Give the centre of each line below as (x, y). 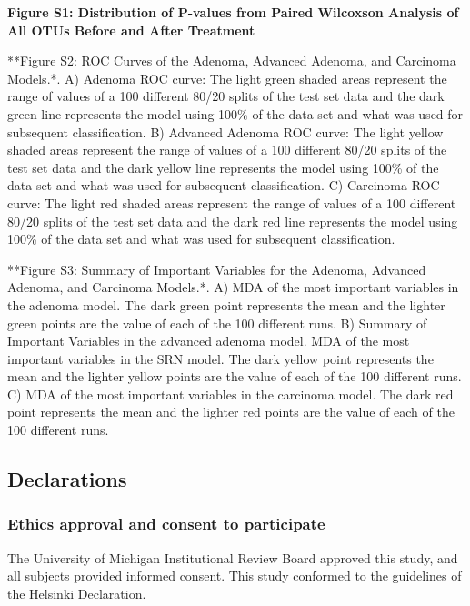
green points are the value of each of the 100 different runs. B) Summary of (217, 323)
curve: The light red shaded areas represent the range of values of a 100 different (232, 202)
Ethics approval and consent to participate (166, 524)
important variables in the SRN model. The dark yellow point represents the (220, 358)
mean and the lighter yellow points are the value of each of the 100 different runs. (235, 376)
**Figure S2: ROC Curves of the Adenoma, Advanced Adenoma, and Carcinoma (232, 61)
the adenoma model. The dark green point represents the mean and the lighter (226, 304)
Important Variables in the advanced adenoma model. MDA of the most (209, 341)
